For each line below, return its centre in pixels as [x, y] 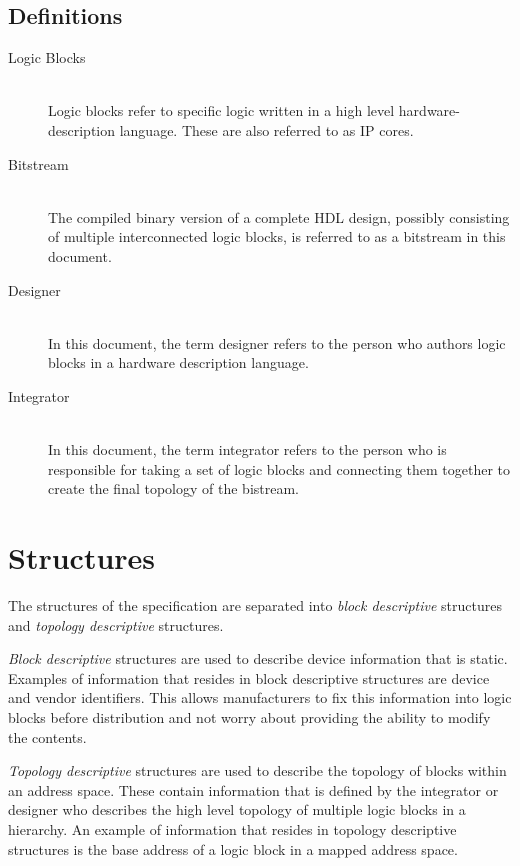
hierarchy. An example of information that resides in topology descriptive [232, 828]
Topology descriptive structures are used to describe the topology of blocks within [257, 770]
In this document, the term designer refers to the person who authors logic [277, 342]
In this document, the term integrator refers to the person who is [247, 449]
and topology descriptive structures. [116, 624]
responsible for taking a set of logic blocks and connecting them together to [279, 468]
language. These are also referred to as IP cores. [266, 129]
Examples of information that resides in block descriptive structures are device [249, 677]
